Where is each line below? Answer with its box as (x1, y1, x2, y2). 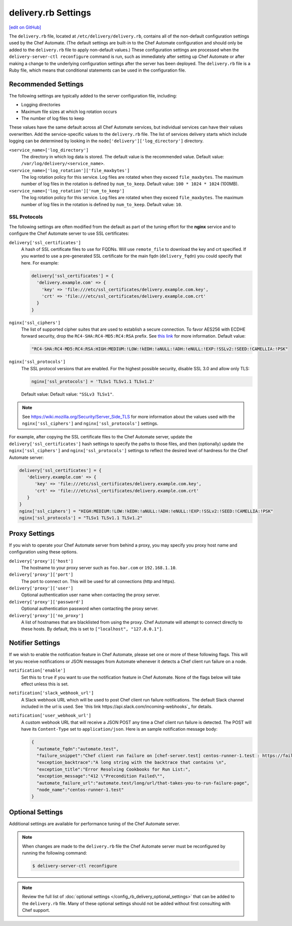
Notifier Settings (9, 639, 60, 647)
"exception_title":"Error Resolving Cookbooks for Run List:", (36, 766, 191, 772)
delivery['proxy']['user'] (9, 586, 73, 591)
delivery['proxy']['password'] (9, 599, 84, 605)
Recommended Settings (9, 80, 84, 88)
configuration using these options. (9, 549, 78, 555)
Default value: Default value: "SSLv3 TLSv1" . (21, 391, 114, 397)
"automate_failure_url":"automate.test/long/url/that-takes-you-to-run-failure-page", (36, 780, 250, 786)
